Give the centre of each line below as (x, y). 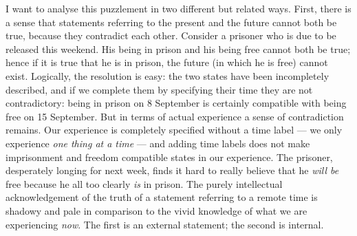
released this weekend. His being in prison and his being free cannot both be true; (178, 49)
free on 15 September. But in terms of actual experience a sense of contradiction (175, 116)
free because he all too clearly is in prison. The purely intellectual (144, 183)
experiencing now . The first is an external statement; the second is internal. (165, 224)
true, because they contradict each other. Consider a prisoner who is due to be (171, 35)
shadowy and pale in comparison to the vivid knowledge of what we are (156, 210)
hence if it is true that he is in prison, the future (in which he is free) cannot (167, 62)
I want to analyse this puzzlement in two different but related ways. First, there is (178, 8)
